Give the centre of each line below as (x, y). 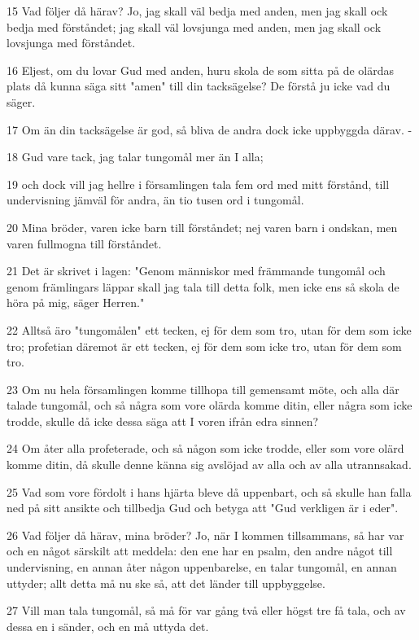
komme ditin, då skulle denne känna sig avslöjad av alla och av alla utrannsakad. (209, 465)
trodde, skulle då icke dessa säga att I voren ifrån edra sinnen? (163, 421)
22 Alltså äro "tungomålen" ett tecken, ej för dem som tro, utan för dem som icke (209, 329)
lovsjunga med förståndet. (71, 43)
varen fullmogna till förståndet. (84, 243)
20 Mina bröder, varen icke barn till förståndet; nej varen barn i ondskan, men (202, 227)
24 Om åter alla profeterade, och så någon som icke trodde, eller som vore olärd (205, 448)
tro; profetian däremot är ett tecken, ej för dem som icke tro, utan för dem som (204, 346)
